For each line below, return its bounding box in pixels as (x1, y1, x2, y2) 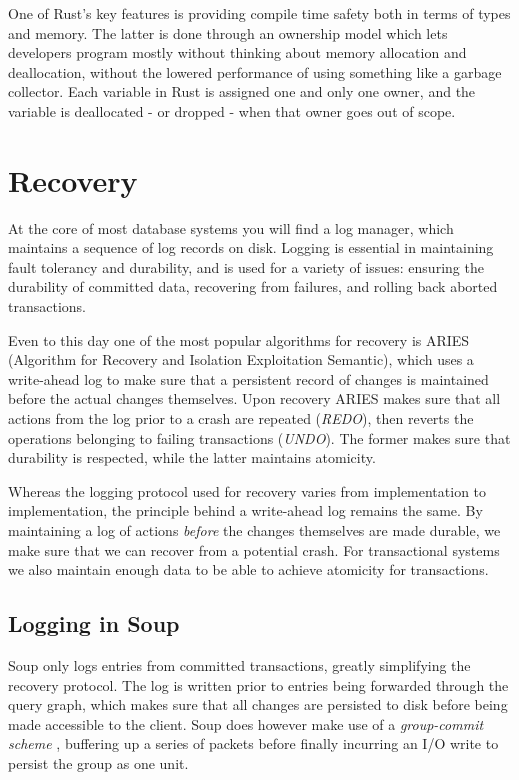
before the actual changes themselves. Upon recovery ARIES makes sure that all (8, 388, 501, 409)
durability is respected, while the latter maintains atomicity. (8, 447, 376, 468)
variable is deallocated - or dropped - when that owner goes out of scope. (8, 100, 456, 121)
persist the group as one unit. (8, 752, 189, 773)
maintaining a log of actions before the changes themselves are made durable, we (8, 520, 501, 540)
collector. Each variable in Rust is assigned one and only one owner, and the (8, 81, 476, 102)
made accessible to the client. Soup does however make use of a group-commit (8, 713, 484, 734)
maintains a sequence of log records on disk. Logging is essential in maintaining (8, 237, 494, 258)
